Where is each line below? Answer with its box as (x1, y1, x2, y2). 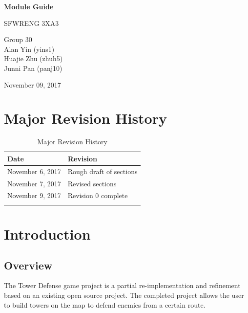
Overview (4, 257, 53, 272)
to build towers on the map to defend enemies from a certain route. (4, 299, 206, 310)
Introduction (4, 224, 91, 244)
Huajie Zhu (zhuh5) (4, 53, 63, 64)
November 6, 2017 (7, 166, 61, 176)
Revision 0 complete (67, 190, 128, 201)
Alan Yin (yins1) (4, 44, 55, 54)
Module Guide (4, 1, 54, 11)
